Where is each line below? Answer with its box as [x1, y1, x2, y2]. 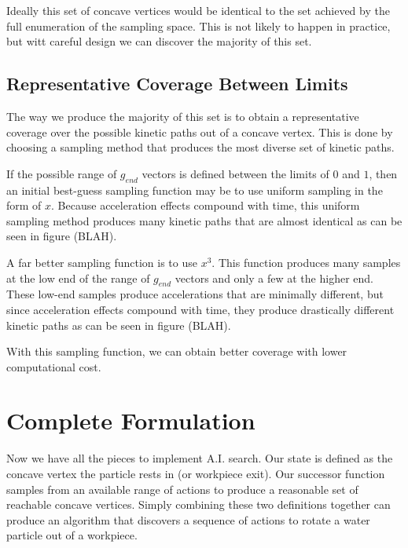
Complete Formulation [6, 404, 255, 437]
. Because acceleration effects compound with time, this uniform [51, 197, 360, 214]
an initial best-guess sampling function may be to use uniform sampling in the [6, 181, 383, 198]
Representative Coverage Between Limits [6, 71, 348, 96]
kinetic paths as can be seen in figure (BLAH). [6, 316, 231, 333]
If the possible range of [6, 165, 117, 181]
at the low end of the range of [6, 269, 150, 286]
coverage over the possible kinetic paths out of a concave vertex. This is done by [6, 123, 393, 140]
